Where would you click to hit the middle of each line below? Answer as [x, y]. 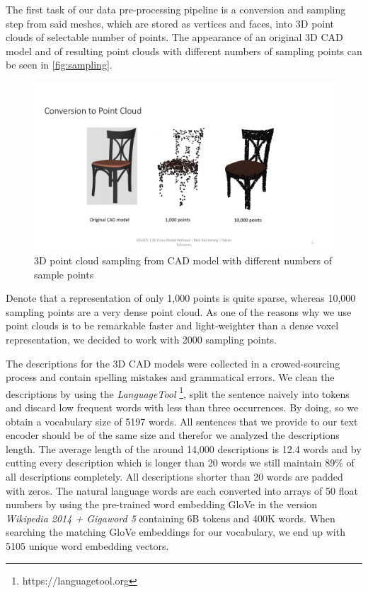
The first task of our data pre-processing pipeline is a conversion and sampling [176, 9]
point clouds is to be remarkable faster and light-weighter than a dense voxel [172, 325]
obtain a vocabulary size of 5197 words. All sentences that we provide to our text [182, 421]
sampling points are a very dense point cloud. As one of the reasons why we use [179, 311]
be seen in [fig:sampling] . [59, 65]
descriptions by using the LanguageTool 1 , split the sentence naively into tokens [178, 392]
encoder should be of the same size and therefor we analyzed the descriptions [173, 435]
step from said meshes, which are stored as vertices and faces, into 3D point [170, 23]
